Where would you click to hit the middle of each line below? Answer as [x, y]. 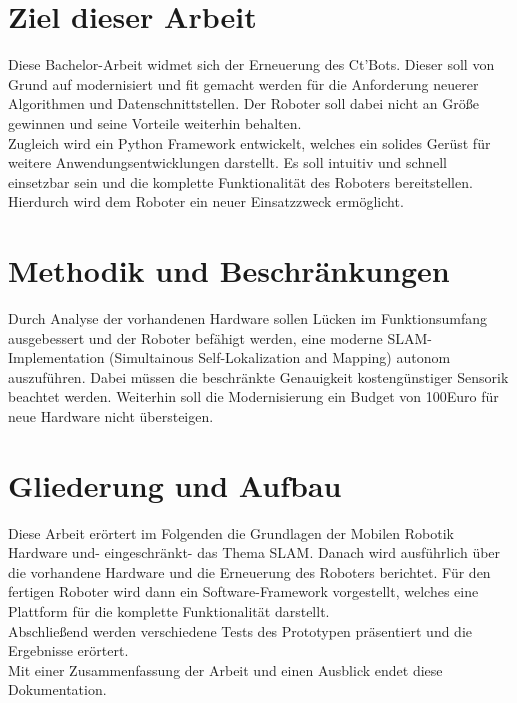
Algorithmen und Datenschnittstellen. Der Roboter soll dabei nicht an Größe [243, 103]
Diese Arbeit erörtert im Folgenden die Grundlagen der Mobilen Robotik [231, 532]
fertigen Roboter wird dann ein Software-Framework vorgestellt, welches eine [243, 591]
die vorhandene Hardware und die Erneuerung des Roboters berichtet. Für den [249, 571]
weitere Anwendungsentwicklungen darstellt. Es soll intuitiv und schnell [227, 162]
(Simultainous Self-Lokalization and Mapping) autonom [280, 357]
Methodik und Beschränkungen [229, 270]
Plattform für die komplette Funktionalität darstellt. [169, 611]
